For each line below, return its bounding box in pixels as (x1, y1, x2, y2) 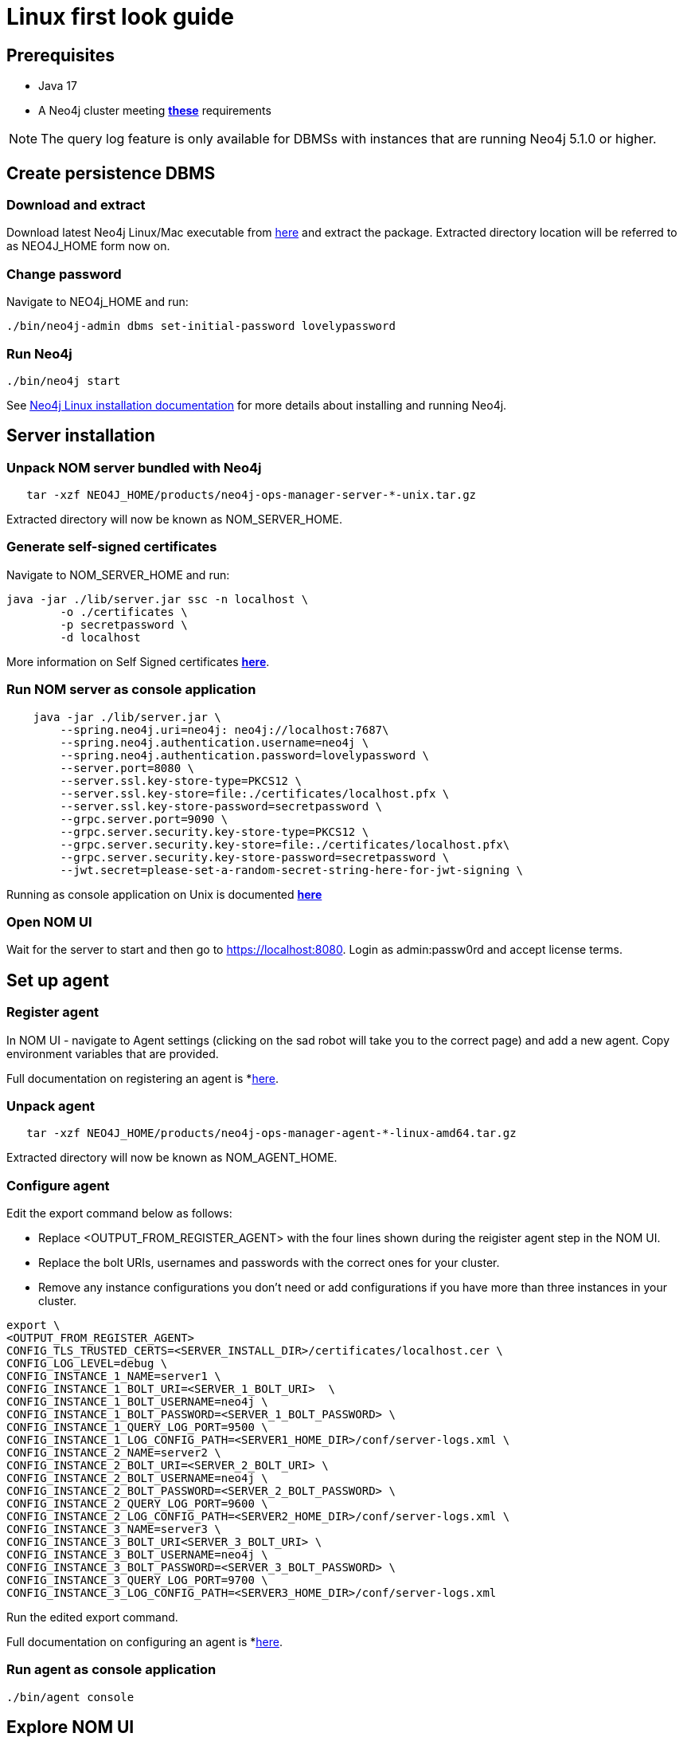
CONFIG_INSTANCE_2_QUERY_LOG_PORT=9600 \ (6, 1497, 268, 1511)
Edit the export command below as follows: (6, 1206, 232, 1221)
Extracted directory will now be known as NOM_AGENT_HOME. (6, 1151, 338, 1165)
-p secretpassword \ (60, 618, 188, 631)
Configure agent (6, 1177, 110, 1194)
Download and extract (6, 197, 146, 214)
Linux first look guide (6, 3, 234, 30)
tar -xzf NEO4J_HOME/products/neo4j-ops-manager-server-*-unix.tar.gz (26, 488, 477, 502)
